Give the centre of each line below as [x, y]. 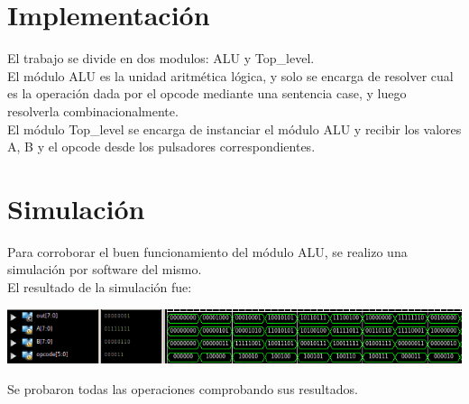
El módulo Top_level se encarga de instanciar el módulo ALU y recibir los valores [234, 129]
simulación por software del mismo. [105, 269]
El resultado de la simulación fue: [100, 287]
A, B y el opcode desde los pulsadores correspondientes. [161, 147]
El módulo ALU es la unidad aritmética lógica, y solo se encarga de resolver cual [230, 75]
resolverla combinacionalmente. [93, 110]
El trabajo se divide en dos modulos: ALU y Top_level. [161, 58]
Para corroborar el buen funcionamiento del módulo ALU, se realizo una [207, 251]
